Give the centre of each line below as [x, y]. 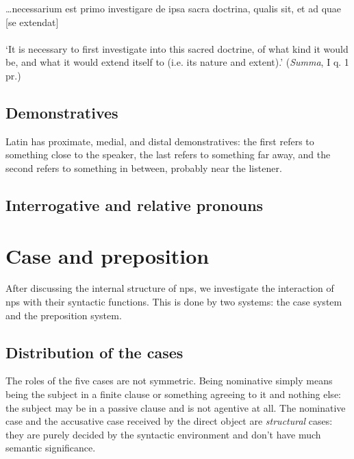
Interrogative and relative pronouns [135, 204]
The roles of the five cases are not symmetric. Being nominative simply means [169, 381]
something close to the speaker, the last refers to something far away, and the [168, 154]
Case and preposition [108, 255]
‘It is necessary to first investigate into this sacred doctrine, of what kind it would [177, 48]
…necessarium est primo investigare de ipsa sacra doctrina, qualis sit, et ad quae [174, 8]
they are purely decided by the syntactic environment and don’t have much [163, 434]
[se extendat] [32, 22]
